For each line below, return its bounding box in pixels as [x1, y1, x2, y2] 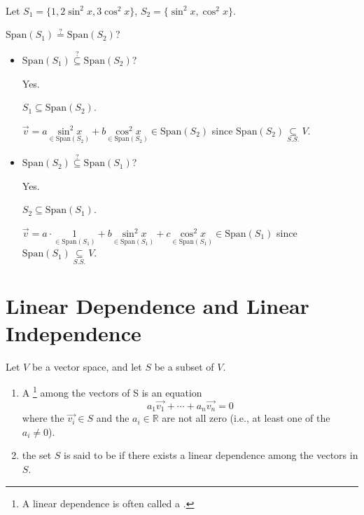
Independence [6, 318, 141, 347]
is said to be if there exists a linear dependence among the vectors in [64, 448, 358, 462]
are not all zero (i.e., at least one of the [162, 411, 330, 425]
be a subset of [154, 359, 214, 373]
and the [96, 411, 129, 425]
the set [22, 448, 52, 462]
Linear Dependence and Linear [6, 291, 309, 320]
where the [22, 411, 64, 425]
